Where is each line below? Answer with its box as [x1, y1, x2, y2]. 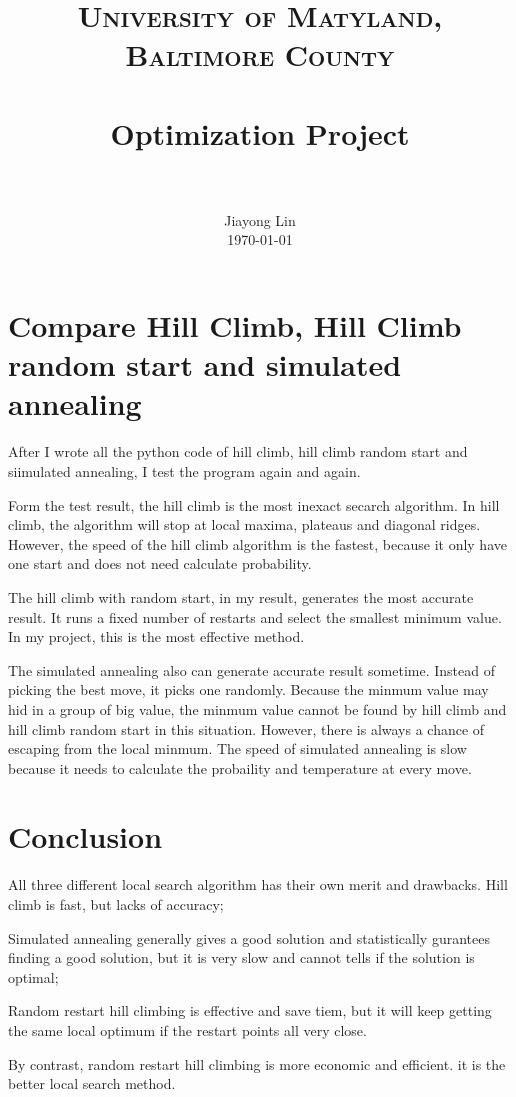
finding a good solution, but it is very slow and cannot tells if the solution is [8, 947, 475, 968]
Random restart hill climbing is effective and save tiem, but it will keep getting [8, 1000, 492, 1021]
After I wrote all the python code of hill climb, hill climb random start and [8, 441, 468, 462]
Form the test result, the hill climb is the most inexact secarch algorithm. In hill [8, 494, 500, 515]
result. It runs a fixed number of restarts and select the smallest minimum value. [8, 606, 502, 627]
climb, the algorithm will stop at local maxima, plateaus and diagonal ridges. [8, 514, 481, 535]
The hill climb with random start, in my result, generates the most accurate [8, 586, 474, 607]
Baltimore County [125, 34, 395, 75]
